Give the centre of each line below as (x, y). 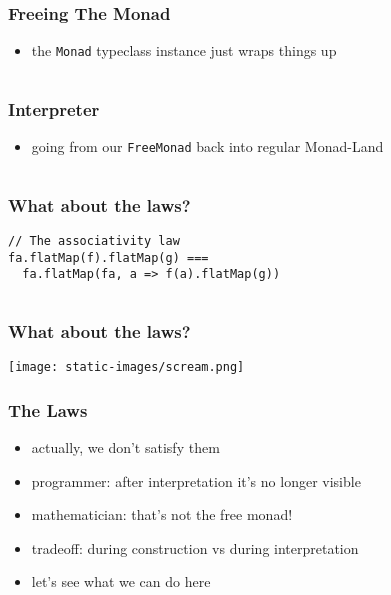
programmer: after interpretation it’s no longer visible (196, 480)
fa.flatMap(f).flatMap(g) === (108, 257)
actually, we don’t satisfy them (125, 447)
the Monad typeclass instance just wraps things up (184, 50)
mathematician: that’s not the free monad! (162, 514)
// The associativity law (94, 240)
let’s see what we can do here (121, 581)
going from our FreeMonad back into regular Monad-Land (207, 146)
